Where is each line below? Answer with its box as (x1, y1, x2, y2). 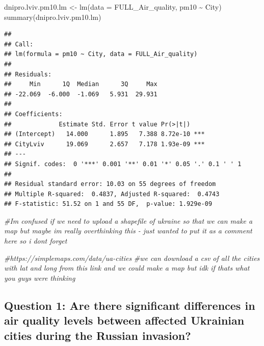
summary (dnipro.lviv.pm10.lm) (4, 11, 101, 22)
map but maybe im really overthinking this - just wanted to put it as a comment (4, 225, 252, 236)
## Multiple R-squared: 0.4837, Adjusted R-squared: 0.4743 (4, 190, 220, 198)
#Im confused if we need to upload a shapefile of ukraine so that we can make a (4, 215, 253, 226)
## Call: (4, 40, 34, 48)
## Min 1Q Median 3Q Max (4, 81, 157, 88)
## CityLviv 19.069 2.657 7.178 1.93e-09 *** (4, 140, 205, 148)
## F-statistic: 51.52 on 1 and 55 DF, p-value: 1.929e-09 (4, 200, 213, 208)
